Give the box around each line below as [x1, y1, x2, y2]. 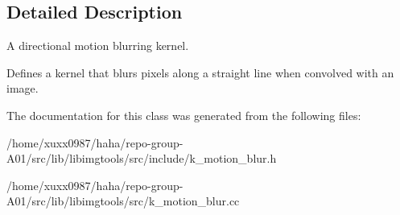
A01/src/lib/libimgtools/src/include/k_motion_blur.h [6, 150, 277, 167]
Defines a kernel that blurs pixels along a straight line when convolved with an [6, 64, 394, 81]
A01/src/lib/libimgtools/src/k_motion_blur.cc [6, 192, 240, 209]
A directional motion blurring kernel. [6, 37, 189, 54]
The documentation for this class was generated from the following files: [6, 106, 361, 123]
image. [6, 80, 39, 97]
